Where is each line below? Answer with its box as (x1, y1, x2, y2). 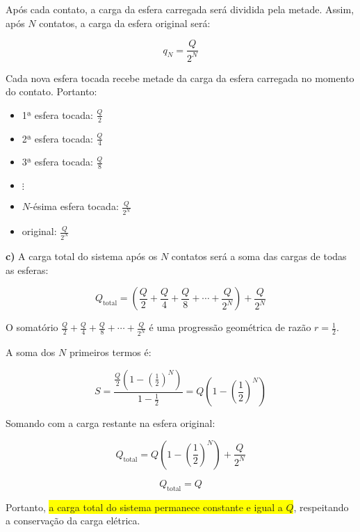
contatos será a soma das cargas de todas (171, 249, 347, 264)
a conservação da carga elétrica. (6, 513, 140, 528)
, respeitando (293, 499, 349, 514)
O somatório (6, 320, 58, 334)
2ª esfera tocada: (22, 131, 93, 145)
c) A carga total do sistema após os (6, 249, 158, 264)
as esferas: (6, 262, 49, 277)
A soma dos (6, 345, 56, 360)
